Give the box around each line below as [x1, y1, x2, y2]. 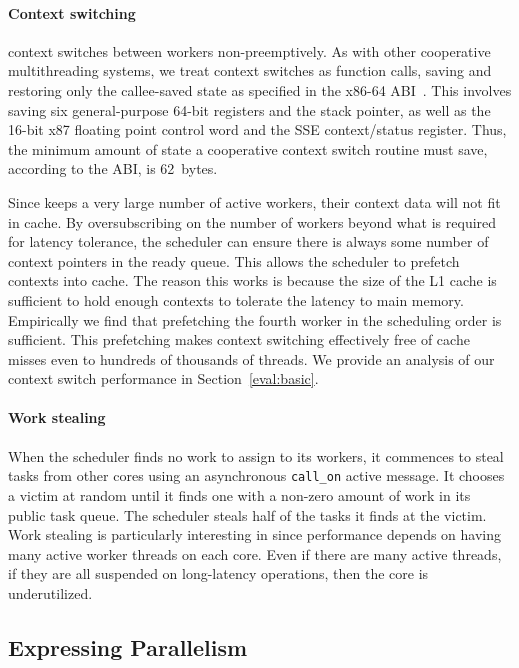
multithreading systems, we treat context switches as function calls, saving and [8, 60, 492, 81]
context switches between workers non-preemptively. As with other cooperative [8, 40, 491, 61]
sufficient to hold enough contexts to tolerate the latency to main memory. [8, 289, 464, 310]
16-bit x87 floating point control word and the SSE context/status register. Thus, [8, 119, 507, 140]
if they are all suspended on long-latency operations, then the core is [8, 563, 429, 584]
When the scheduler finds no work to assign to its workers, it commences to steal [8, 445, 504, 466]
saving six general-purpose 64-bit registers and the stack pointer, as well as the [8, 99, 491, 120]
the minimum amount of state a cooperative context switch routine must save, [8, 138, 488, 159]
